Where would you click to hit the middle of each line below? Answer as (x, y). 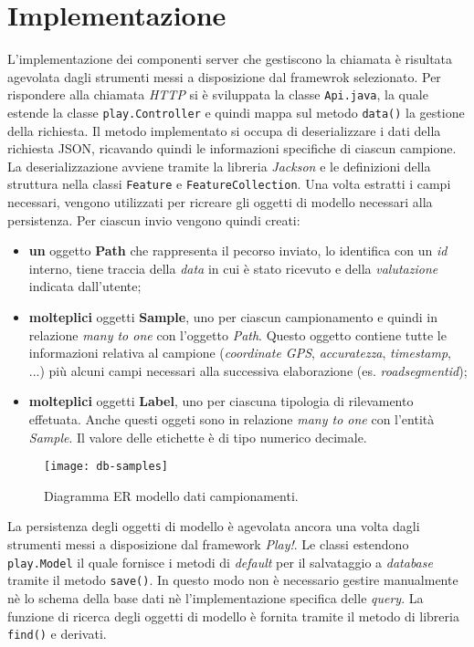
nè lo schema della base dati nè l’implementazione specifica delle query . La (216, 597)
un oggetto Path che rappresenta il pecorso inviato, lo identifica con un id (238, 250)
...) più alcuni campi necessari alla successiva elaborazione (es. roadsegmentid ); (248, 370)
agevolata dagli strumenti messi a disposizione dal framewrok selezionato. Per (224, 76)
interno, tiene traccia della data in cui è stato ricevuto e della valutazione (233, 268)
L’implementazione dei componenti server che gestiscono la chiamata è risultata (230, 59)
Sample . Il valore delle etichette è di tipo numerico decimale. (198, 437)
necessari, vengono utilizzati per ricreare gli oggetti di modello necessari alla (220, 202)
